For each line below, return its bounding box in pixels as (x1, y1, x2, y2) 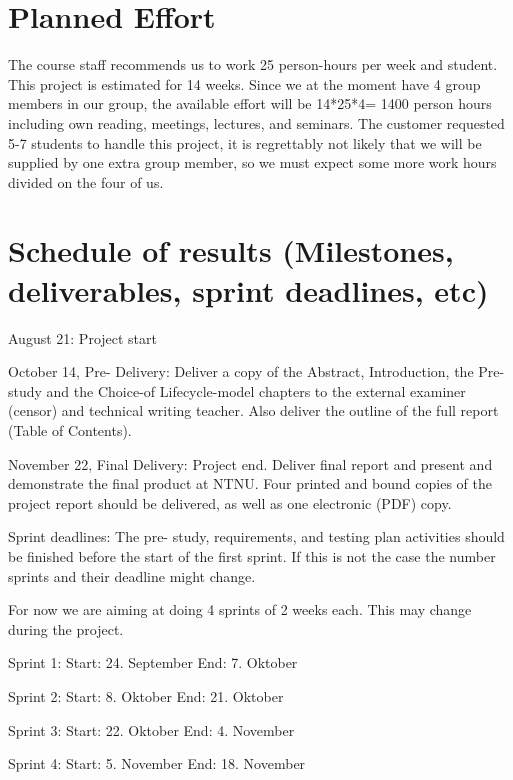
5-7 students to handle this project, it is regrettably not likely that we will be (8, 132, 482, 153)
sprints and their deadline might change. (8, 565, 256, 586)
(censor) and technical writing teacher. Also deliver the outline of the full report (8, 400, 499, 421)
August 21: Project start (8, 327, 157, 348)
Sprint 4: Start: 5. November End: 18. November (8, 753, 306, 774)
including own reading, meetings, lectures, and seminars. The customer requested (8, 112, 505, 133)
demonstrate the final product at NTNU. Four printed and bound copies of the (8, 473, 492, 494)
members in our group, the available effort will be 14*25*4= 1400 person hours (8, 93, 492, 114)
